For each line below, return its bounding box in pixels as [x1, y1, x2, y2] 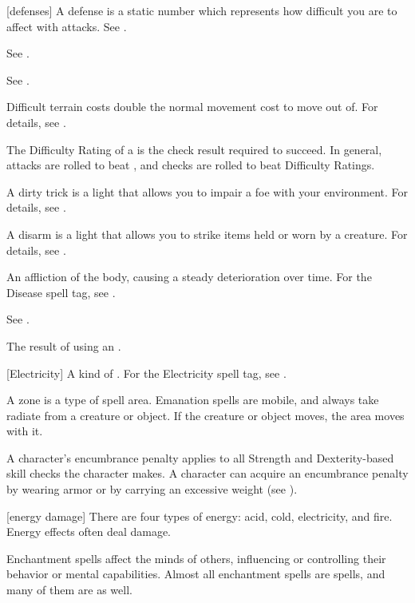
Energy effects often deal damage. [6, 523, 172, 540]
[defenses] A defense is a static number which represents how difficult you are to [6, 2, 397, 18]
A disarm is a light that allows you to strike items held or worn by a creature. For [6, 225, 408, 242]
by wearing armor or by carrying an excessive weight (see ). [6, 481, 298, 498]
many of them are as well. [6, 581, 132, 598]
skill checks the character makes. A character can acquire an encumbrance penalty [6, 465, 409, 482]
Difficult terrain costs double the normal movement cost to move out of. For [6, 98, 378, 115]
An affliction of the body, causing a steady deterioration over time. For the [6, 268, 372, 285]
